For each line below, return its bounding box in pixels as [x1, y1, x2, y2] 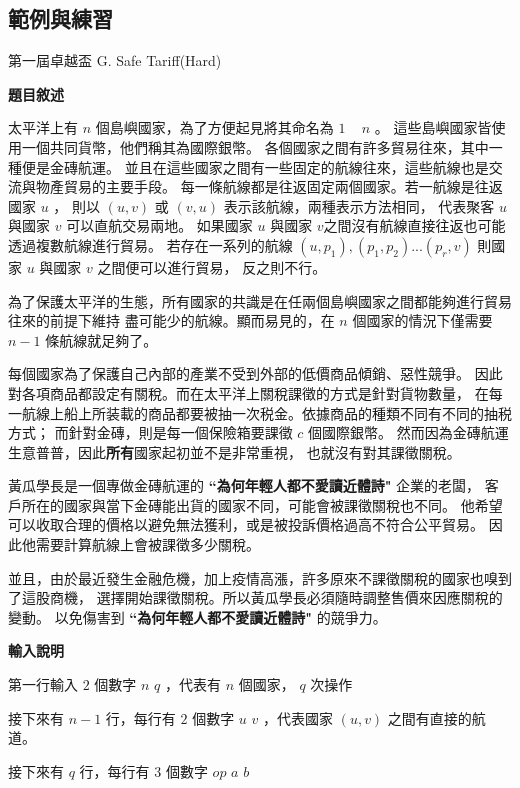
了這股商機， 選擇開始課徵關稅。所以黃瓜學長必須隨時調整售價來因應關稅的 [8, 587, 503, 608]
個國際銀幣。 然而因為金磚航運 [308, 422, 509, 443]
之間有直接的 [387, 707, 472, 728]
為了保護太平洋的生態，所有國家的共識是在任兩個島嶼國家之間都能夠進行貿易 [8, 290, 512, 311]
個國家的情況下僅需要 [352, 310, 493, 331]
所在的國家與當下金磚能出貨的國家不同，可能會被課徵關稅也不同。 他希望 [21, 494, 503, 515]
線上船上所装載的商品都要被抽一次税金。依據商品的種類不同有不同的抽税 [35, 402, 512, 423]
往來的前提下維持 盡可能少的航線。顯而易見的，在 [8, 310, 335, 331]
